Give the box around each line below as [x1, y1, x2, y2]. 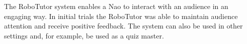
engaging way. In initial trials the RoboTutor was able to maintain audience [4, 10, 238, 21]
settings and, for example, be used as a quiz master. [4, 30, 164, 40]
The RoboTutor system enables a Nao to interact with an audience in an [4, 1, 228, 11]
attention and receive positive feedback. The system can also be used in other [4, 20, 243, 31]
